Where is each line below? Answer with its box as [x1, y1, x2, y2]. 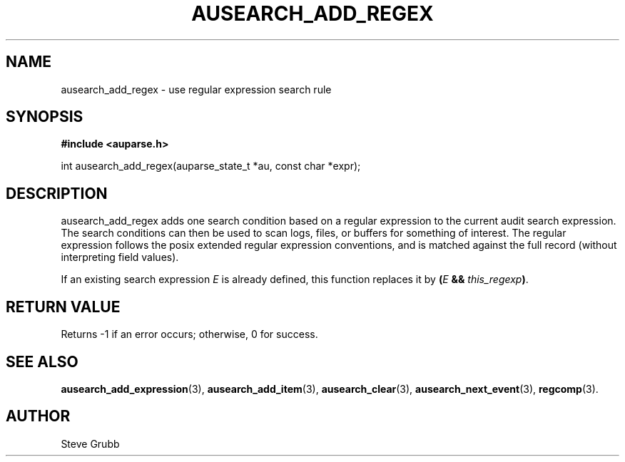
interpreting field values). [61, 251, 179, 264]
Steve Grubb [61, 437, 120, 450]
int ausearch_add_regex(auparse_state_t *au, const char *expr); [61, 160, 361, 173]
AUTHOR [6, 407, 71, 426]
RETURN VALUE [6, 297, 121, 316]
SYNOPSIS [6, 108, 83, 126]
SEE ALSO [6, 352, 78, 371]
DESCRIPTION [6, 184, 108, 202]
